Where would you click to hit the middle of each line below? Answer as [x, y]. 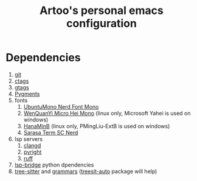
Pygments [27, 94]
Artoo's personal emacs [102, 11]
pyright [33, 152]
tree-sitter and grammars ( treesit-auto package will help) [86, 171]
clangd [32, 145]
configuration [102, 23]
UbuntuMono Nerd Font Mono [61, 106]
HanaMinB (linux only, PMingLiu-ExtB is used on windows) [97, 126]
